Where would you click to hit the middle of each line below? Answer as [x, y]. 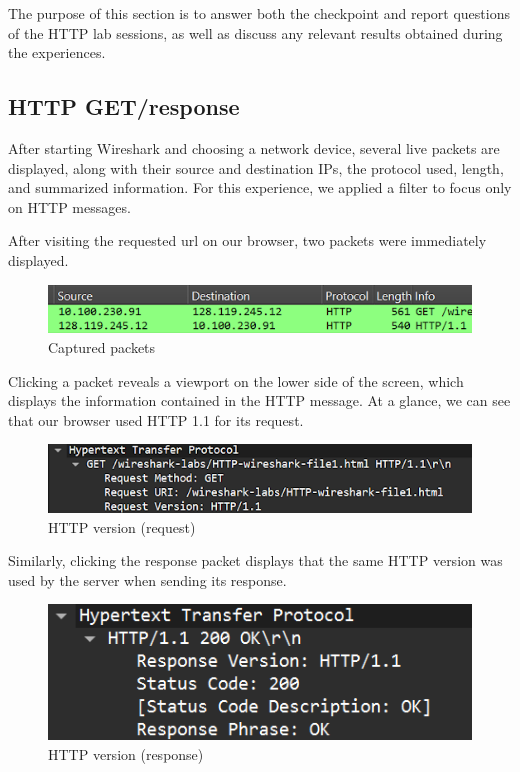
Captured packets [102, 347]
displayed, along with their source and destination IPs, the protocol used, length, [256, 167]
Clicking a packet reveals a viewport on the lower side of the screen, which [236, 380]
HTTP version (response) [126, 754]
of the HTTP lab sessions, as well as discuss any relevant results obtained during [255, 32]
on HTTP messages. [69, 206]
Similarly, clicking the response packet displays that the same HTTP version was [255, 560]
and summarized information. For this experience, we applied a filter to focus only [260, 187]
